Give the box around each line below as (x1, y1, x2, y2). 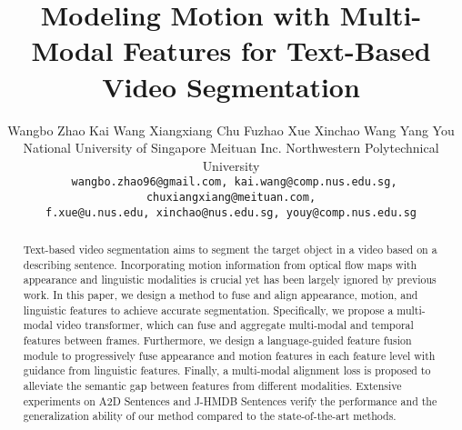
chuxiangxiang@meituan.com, (146, 190, 316, 204)
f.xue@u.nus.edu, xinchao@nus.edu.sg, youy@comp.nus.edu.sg (45, 205, 417, 219)
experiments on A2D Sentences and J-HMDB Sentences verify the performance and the (23, 393, 437, 408)
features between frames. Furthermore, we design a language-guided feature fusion (23, 332, 412, 347)
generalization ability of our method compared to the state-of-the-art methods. (23, 408, 397, 424)
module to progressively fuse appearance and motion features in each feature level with (23, 347, 436, 363)
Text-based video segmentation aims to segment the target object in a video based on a (23, 242, 437, 257)
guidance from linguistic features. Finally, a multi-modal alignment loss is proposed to (23, 363, 431, 378)
